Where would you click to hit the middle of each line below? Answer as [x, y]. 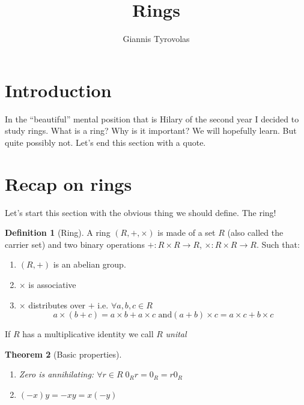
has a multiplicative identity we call [88, 334]
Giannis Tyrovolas [156, 39]
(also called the [255, 232]
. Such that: [278, 244]
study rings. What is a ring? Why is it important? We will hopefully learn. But [151, 130]
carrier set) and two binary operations [75, 244]
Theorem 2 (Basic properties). [63, 354]
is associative [52, 284]
